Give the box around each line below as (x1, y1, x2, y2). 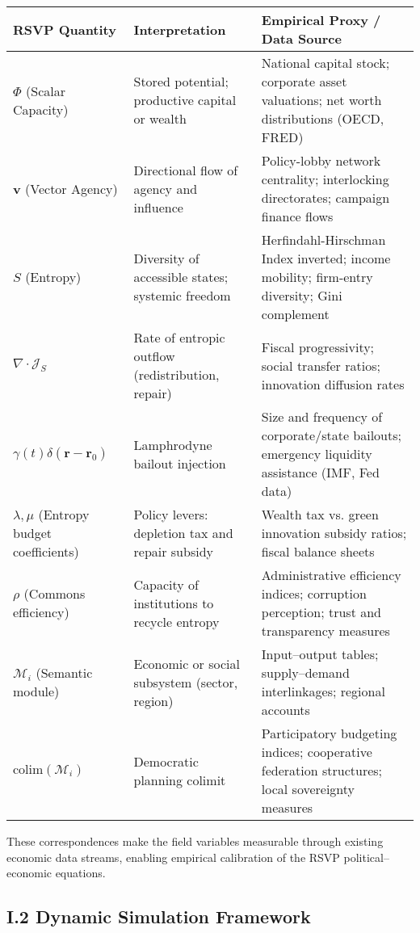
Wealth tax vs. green (261, 505, 379, 523)
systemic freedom (133, 286, 231, 305)
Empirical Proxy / (261, 11, 381, 29)
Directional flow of (133, 160, 238, 179)
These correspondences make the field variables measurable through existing (6, 833, 384, 849)
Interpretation (133, 19, 226, 39)
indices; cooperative (261, 742, 372, 761)
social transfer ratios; (261, 355, 380, 375)
